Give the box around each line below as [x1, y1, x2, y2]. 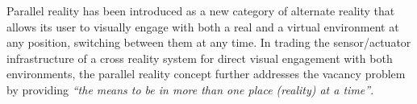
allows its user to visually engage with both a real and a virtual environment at [6, 18, 399, 35]
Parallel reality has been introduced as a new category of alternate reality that [6, 2, 395, 19]
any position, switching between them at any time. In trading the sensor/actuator [6, 34, 411, 51]
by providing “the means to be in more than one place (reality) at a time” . [6, 81, 374, 98]
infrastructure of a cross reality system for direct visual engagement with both [6, 49, 393, 66]
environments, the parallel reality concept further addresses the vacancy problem [6, 65, 406, 82]
